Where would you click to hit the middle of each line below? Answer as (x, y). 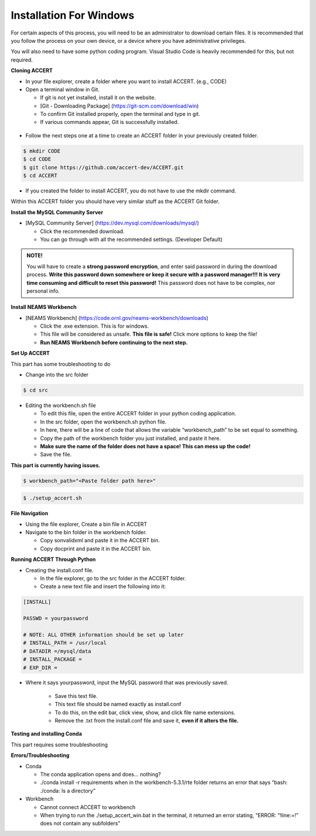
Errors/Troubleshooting (40, 755)
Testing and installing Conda (46, 734)
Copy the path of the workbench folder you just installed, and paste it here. (130, 438)
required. (22, 60)
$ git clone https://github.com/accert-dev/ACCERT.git (103, 167)
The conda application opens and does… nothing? (100, 774)
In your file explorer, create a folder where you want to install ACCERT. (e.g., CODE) (126, 81)
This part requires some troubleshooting (59, 744)
